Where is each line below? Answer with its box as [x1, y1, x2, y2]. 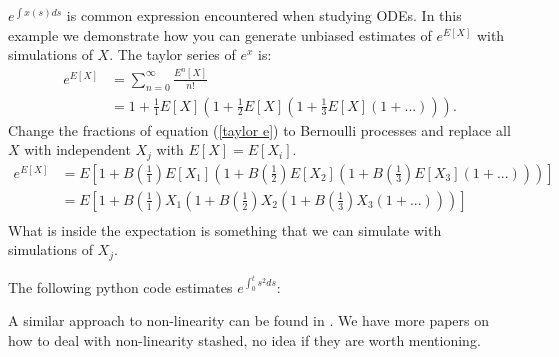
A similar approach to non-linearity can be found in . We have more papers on [8, 310, 490, 331]
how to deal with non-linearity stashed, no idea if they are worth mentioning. [8, 329, 481, 350]
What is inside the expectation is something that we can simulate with [8, 219, 442, 240]
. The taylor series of [109, 44, 236, 65]
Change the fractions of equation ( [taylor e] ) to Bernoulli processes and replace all [8, 119, 511, 140]
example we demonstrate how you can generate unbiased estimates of [8, 24, 432, 45]
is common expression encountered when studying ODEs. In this [66, 5, 462, 25]
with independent [24, 139, 131, 160]
